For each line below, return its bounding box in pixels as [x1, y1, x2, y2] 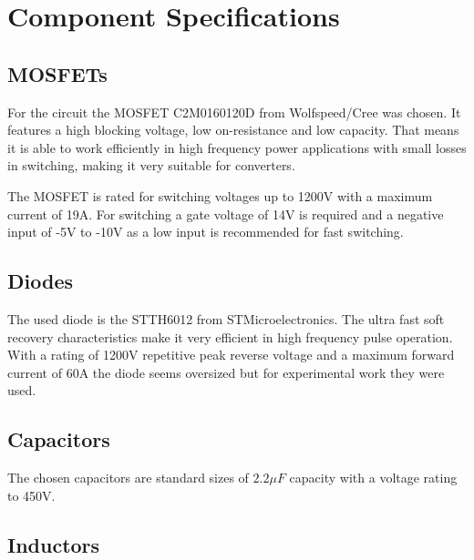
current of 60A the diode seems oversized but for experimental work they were [7, 362, 445, 382]
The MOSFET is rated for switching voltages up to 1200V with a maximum [7, 186, 433, 205]
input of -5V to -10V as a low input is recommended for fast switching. [7, 222, 404, 241]
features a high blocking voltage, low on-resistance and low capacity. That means [7, 120, 459, 139]
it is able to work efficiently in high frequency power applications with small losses [7, 137, 467, 157]
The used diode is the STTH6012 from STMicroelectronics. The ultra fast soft [7, 309, 445, 328]
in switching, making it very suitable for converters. [7, 156, 295, 175]
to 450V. [7, 485, 56, 504]
